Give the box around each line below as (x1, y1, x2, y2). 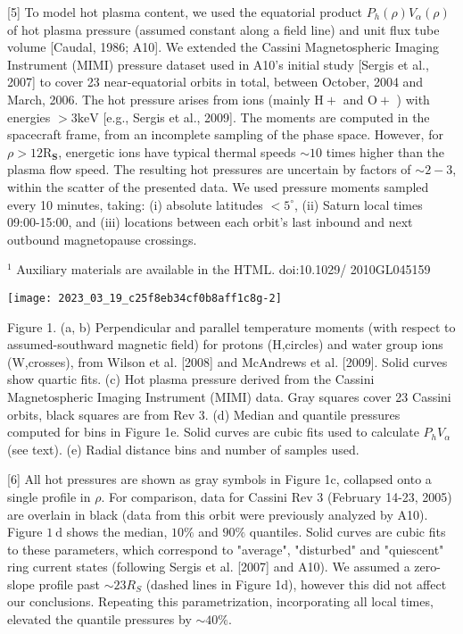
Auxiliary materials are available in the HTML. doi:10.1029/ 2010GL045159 (16, 260, 431, 279)
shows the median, (66, 522, 168, 541)
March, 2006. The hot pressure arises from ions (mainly (7, 89, 310, 108)
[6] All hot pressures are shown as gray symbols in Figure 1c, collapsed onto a (7, 470, 432, 488)
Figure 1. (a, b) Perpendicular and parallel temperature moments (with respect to (7, 317, 456, 336)
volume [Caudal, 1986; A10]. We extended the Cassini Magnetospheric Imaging (7, 38, 440, 56)
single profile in (7, 487, 91, 505)
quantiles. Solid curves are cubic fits (249, 522, 446, 541)
